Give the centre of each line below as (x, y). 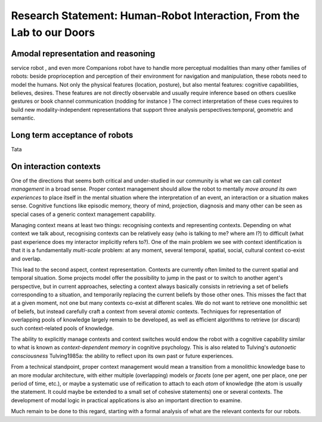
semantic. (23, 118)
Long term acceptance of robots (72, 135)
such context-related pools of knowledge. (63, 328)
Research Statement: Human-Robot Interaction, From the (155, 16)
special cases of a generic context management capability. (83, 214)
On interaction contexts (56, 166)
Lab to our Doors (53, 32)
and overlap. (26, 259)
